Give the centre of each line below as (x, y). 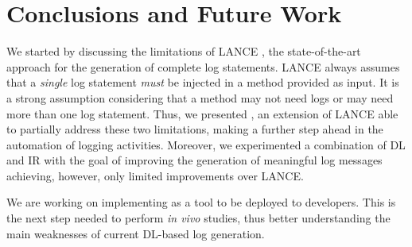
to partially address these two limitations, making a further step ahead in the (195, 129)
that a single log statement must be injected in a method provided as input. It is (203, 82)
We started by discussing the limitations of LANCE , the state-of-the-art (184, 51)
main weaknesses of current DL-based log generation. (136, 233)
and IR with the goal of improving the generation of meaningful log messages (194, 160)
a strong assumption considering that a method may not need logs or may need (200, 97)
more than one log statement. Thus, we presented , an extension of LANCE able (202, 113)
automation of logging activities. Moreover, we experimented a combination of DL (206, 144)
